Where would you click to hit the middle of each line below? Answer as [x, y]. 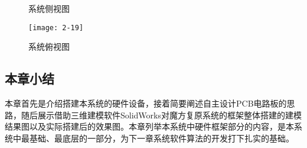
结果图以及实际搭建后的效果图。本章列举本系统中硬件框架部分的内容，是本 [149, 126]
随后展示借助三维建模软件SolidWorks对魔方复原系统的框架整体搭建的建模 [161, 115]
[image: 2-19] [56, 28]
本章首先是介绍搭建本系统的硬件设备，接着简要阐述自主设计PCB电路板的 [146, 103]
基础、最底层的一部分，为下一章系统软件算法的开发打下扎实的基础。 [161, 138]
